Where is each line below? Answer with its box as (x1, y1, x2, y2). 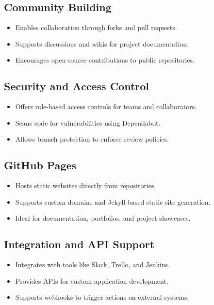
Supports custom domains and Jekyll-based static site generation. (15, 196, 211, 207)
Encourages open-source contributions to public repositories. (15, 55, 195, 65)
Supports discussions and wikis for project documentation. (15, 38, 189, 48)
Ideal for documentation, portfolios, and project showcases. (15, 213, 191, 223)
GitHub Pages (4, 158, 77, 173)
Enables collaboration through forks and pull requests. (15, 22, 177, 32)
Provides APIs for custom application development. (15, 275, 168, 286)
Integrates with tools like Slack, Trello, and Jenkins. (15, 259, 170, 270)
